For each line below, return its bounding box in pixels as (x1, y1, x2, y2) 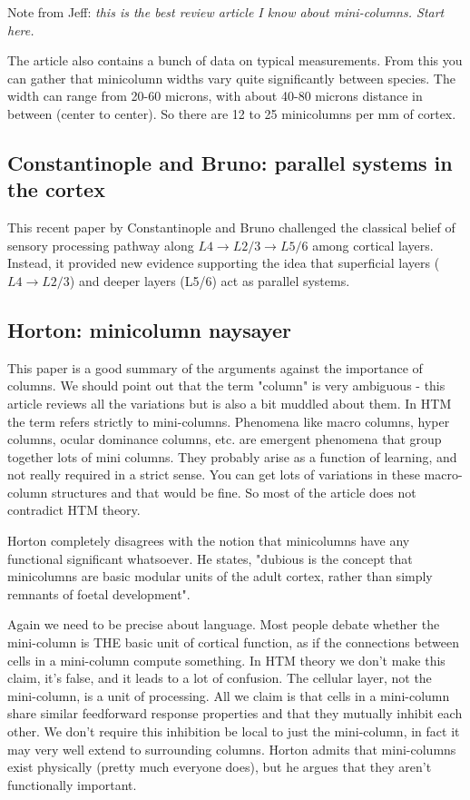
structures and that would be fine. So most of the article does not (51, 482, 416, 501)
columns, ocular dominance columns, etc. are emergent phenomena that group (7, 430, 442, 449)
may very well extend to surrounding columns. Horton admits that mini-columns (7, 739, 456, 758)
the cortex (7, 175, 105, 203)
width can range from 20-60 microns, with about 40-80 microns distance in (7, 86, 423, 105)
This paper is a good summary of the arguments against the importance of (7, 358, 423, 377)
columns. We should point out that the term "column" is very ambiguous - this (7, 376, 446, 395)
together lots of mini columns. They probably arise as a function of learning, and (7, 447, 457, 466)
